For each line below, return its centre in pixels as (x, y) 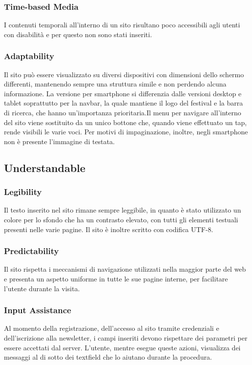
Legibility (23, 192)
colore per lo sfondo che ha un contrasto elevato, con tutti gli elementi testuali (121, 219)
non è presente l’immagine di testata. (59, 141)
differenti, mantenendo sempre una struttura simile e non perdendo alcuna (115, 84)
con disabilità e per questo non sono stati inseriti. (78, 34)
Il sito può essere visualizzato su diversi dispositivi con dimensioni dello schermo (124, 74)
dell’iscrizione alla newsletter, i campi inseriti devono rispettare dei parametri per (126, 337)
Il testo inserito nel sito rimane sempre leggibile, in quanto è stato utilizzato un (123, 210)
